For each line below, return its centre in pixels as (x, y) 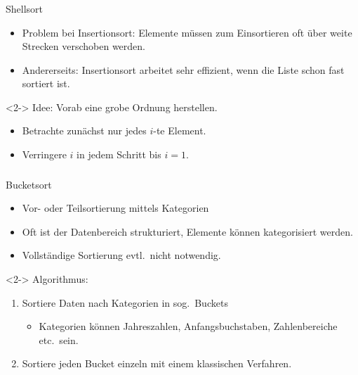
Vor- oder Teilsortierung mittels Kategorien (115, 208)
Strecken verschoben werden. (84, 46)
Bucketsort (29, 184)
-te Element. (180, 131)
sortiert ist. (46, 83)
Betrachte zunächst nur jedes (84, 131)
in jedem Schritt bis (119, 154)
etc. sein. (59, 339)
